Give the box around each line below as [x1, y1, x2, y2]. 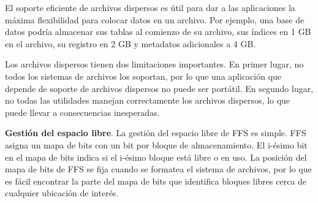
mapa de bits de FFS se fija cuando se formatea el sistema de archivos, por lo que [5, 163, 312, 175]
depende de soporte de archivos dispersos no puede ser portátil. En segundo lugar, [5, 82, 314, 94]
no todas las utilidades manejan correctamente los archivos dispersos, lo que [5, 94, 290, 107]
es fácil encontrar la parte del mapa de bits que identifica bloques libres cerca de [5, 174, 307, 187]
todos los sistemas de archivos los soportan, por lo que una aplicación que [5, 69, 282, 82]
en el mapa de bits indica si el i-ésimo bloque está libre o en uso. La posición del [5, 150, 307, 163]
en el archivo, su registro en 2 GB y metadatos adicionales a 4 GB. [5, 37, 256, 50]
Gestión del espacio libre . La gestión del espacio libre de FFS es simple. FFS [5, 126, 306, 139]
